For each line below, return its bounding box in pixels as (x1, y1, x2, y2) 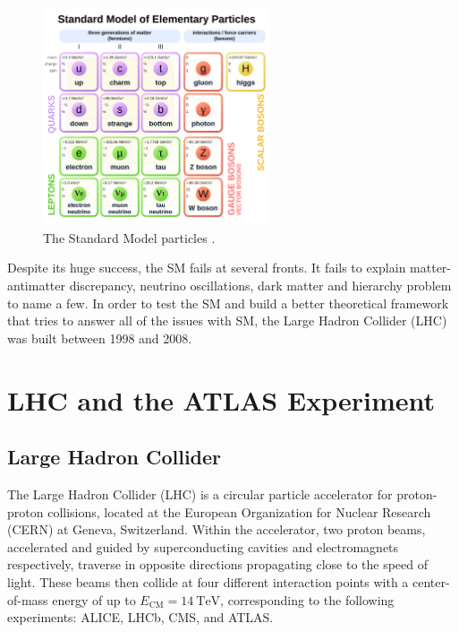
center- (412, 572, 450, 591)
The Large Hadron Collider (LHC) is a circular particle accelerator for (7, 484, 393, 503)
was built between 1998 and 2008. (7, 328, 192, 347)
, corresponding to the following (220, 590, 395, 609)
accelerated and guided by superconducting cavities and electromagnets (7, 537, 399, 556)
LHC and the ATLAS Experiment (7, 381, 435, 418)
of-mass (7, 590, 48, 609)
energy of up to (52, 590, 136, 609)
